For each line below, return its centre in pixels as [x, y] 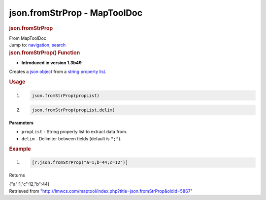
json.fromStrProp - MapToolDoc [76, 13]
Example [20, 149]
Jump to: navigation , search [37, 45]
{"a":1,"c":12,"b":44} [29, 184]
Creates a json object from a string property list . [58, 72]
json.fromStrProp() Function [45, 52]
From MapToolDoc [28, 38]
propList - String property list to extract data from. [74, 132]
